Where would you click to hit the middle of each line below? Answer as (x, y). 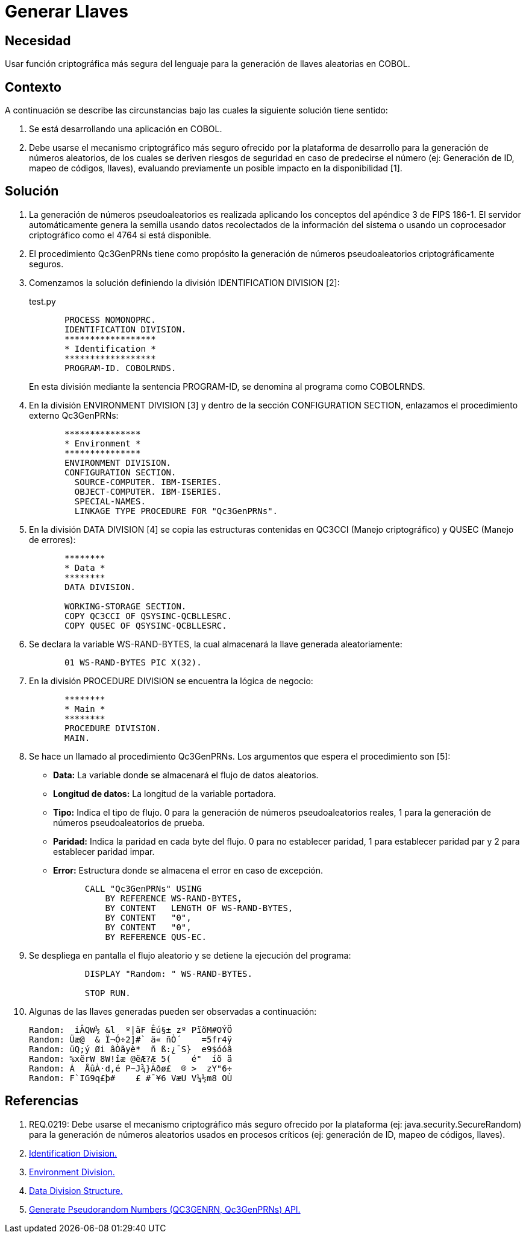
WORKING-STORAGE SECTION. (126, 606)
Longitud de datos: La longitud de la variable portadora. (164, 793)
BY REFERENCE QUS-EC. (156, 937)
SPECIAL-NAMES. (110, 501)
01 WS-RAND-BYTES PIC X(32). (133, 662)
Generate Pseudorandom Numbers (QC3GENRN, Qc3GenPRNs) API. (165, 1209)
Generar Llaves (67, 11)
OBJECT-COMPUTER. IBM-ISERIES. (148, 491)
